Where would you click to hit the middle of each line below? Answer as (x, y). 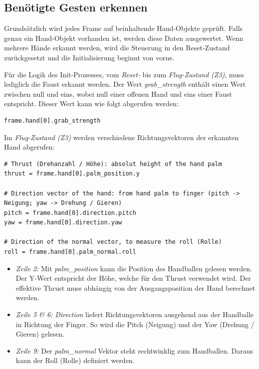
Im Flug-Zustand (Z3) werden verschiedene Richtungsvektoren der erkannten (122, 137)
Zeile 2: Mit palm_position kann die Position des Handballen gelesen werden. (134, 268)
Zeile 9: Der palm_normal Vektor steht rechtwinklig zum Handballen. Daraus (134, 350)
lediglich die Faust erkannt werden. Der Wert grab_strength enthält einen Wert (125, 84)
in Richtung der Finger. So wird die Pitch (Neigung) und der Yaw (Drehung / (135, 324)
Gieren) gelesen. (40, 334)
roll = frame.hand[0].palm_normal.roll (70, 252)
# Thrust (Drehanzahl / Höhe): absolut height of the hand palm (113, 164)
